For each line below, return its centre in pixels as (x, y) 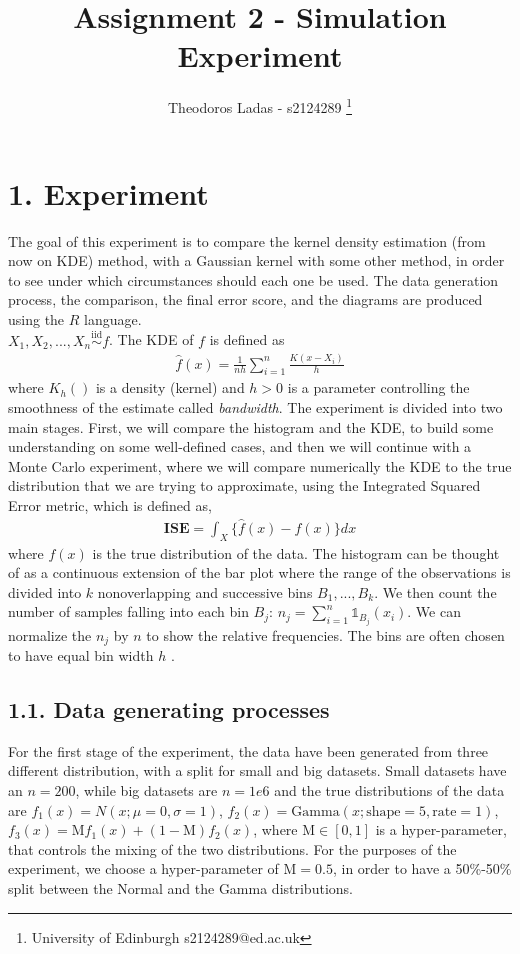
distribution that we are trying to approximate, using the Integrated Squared (244, 485)
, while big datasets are (146, 789)
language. (113, 318)
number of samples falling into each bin (128, 611)
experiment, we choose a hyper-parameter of (143, 868)
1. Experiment (108, 192)
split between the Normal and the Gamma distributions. (180, 887)
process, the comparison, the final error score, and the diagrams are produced (245, 299)
